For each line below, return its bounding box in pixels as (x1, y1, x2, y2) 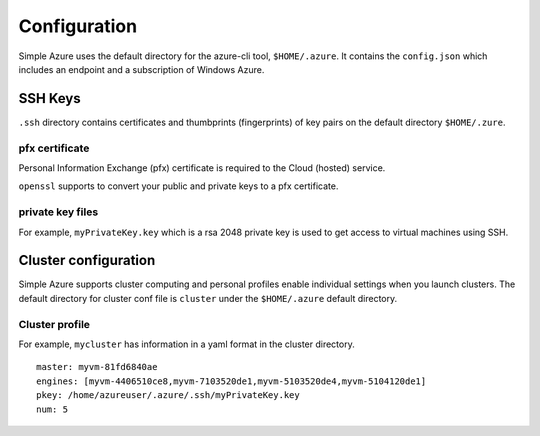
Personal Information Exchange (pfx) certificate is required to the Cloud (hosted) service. (18, 161, 386, 174)
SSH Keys (18, 90, 81, 107)
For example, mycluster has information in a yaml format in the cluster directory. (18, 338, 355, 350)
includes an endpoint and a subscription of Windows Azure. (18, 63, 265, 75)
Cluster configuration (18, 252, 156, 269)
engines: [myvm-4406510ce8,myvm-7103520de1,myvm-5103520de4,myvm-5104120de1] (36, 375, 427, 387)
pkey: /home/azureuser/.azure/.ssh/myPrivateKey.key (36, 390, 300, 401)
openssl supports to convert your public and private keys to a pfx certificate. (18, 180, 339, 192)
